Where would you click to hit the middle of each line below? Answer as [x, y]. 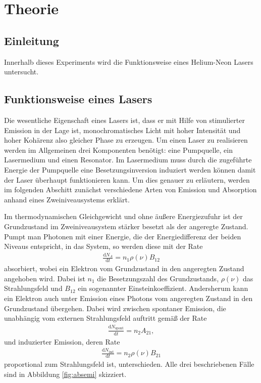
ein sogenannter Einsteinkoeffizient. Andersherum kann [163, 288]
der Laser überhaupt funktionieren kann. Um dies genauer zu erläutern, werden [127, 179]
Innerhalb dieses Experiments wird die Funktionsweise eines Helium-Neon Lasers [129, 61]
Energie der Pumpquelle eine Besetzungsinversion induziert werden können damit [130, 169]
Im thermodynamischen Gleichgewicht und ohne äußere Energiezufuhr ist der [123, 216]
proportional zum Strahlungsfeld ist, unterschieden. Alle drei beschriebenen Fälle [129, 364]
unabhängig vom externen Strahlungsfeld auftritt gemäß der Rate [106, 318]
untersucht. [21, 72]
